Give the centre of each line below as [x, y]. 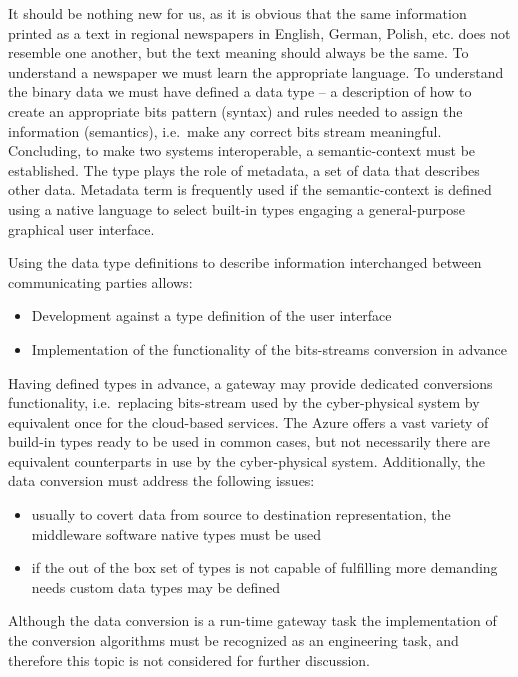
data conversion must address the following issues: [161, 480]
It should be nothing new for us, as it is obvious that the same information [237, 13]
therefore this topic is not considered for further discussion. [189, 659]
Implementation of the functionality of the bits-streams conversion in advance [269, 348]
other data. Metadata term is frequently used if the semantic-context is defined [250, 189]
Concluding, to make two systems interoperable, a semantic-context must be [242, 150]
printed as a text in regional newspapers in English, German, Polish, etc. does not [259, 32]
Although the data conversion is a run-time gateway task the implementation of [252, 620]
